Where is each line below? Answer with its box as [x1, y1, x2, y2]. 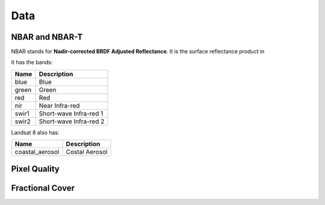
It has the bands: [11, 59, 53, 66]
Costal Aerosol [66, 148, 108, 156]
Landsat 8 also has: [11, 129, 60, 136]
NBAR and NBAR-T [11, 32, 83, 42]
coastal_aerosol [14, 148, 60, 156]
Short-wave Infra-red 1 [39, 109, 104, 117]
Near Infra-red [39, 101, 80, 109]
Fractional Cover [11, 183, 75, 193]
